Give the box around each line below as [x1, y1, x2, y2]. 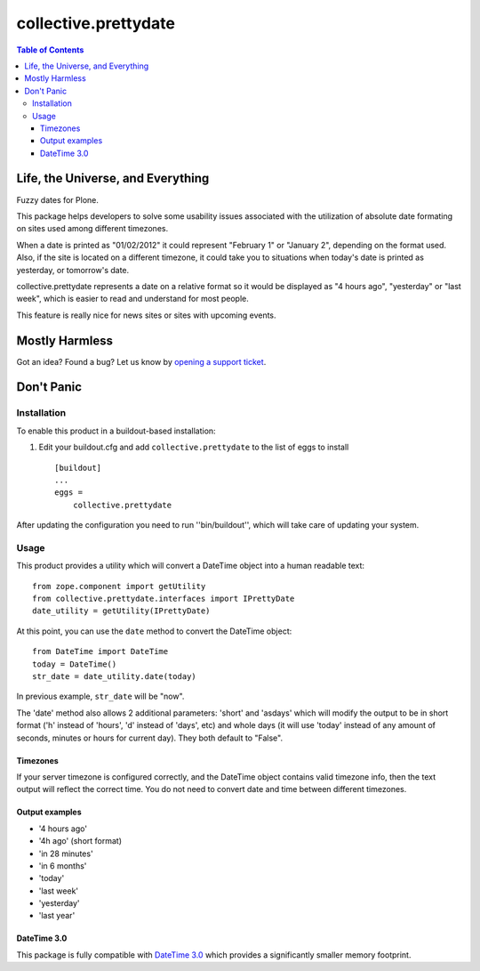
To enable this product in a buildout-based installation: [16, 425, 217, 436]
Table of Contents [16, 45, 84, 55]
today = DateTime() [32, 659, 117, 669]
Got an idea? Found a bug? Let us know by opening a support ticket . [16, 356, 267, 367]
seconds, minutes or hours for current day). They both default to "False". [16, 732, 284, 743]
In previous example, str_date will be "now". [16, 691, 185, 702]
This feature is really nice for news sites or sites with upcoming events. [16, 310, 276, 320]
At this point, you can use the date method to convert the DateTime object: [16, 626, 292, 636]
